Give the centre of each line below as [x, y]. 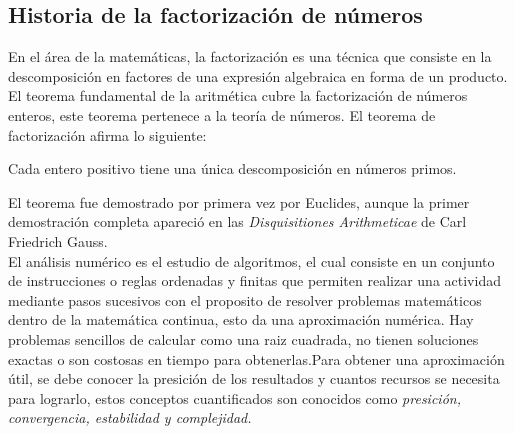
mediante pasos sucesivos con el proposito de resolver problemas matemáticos [245, 299]
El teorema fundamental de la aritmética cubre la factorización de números [238, 95]
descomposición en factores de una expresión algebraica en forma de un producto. [258, 75]
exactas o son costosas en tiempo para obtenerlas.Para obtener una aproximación [256, 358]
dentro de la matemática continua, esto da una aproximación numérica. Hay [241, 319]
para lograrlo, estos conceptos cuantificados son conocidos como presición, [234, 397]
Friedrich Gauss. [58, 240]
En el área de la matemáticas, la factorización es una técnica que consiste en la [250, 56]
